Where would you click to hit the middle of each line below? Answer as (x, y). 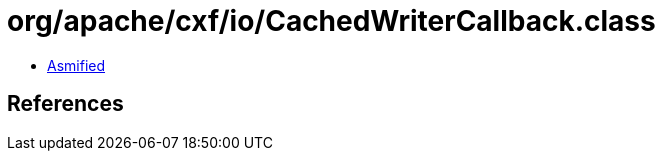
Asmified (76, 65)
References (65, 104)
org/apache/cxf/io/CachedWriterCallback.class (331, 21)
